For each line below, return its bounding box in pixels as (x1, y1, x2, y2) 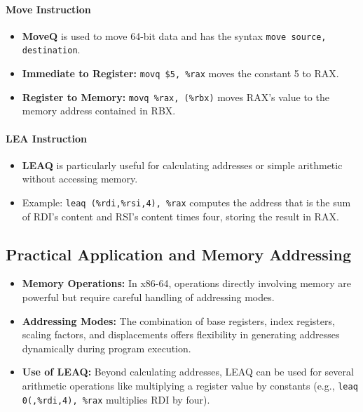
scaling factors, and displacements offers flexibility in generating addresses (22, 327, 340, 342)
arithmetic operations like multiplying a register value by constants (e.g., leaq (22, 378, 358, 393)
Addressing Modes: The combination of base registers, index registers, (22, 313, 335, 328)
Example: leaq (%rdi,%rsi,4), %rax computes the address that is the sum (22, 195, 351, 209)
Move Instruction (6, 1, 91, 16)
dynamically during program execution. (22, 340, 191, 355)
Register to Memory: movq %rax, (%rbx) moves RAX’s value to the (22, 89, 329, 104)
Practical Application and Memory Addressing (6, 243, 352, 265)
